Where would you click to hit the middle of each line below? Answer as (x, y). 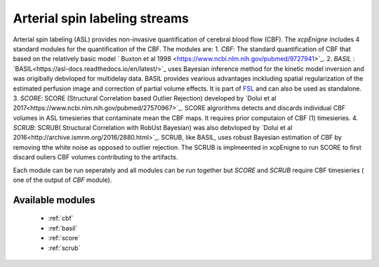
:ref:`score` (64, 238)
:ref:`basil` (63, 228)
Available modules (54, 200)
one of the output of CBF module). (62, 180)
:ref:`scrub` (64, 248)
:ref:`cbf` (61, 219)
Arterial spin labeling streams (101, 18)
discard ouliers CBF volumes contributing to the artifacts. (95, 157)
